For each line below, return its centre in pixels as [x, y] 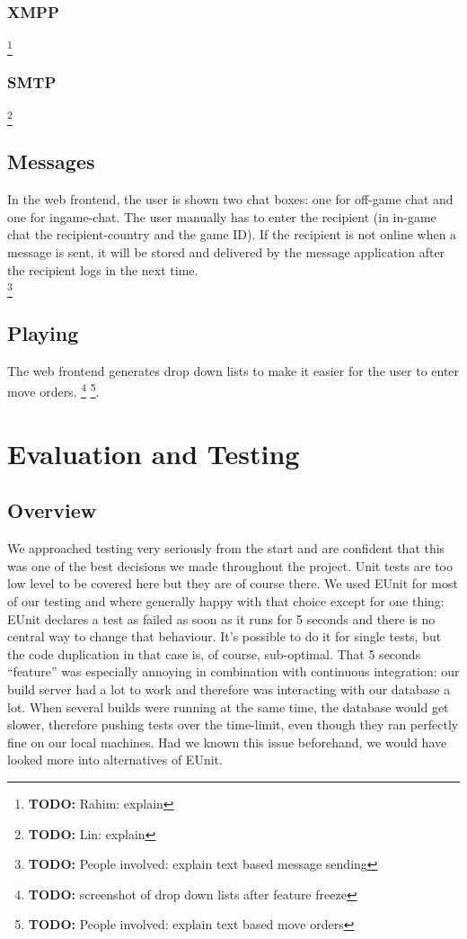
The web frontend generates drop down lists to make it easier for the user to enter [233, 370]
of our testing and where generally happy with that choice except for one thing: [226, 601]
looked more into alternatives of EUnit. [115, 760]
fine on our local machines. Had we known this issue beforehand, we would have [227, 742]
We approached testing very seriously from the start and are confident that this [226, 548]
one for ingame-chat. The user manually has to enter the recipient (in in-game [222, 216]
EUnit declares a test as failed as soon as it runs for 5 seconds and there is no [221, 618]
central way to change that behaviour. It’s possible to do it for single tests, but [225, 636]
